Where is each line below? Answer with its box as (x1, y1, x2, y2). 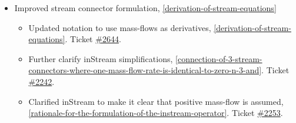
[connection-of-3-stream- (175, 52, 262, 64)
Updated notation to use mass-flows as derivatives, (28, 21, 211, 33)
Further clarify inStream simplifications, (28, 52, 173, 64)
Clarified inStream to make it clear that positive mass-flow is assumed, (28, 95, 284, 107)
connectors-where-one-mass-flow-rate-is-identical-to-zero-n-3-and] (28, 64, 262, 76)
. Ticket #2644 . (65, 33, 121, 45)
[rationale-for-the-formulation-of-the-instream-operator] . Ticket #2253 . (28, 107, 283, 119)
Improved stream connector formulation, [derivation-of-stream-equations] (14, 2, 277, 13)
